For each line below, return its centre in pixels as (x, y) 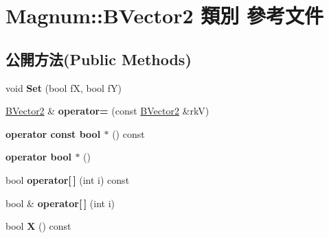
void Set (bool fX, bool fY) (64, 87)
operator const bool (53, 133)
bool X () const (38, 226)
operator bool (38, 157)
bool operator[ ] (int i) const (68, 179)
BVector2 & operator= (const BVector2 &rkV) (107, 111)
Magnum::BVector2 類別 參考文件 (164, 15)
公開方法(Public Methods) (99, 59)
